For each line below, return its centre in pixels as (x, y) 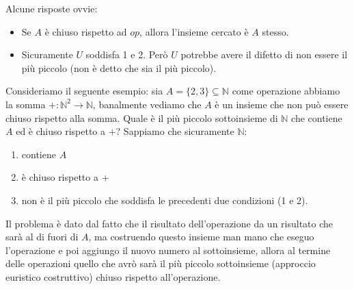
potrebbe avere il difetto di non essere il (264, 54)
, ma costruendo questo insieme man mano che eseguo (201, 237)
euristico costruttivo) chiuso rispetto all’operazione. (113, 276)
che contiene (317, 117)
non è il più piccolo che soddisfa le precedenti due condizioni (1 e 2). (165, 200)
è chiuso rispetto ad (86, 31)
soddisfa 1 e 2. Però (127, 54)
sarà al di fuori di (42, 237)
